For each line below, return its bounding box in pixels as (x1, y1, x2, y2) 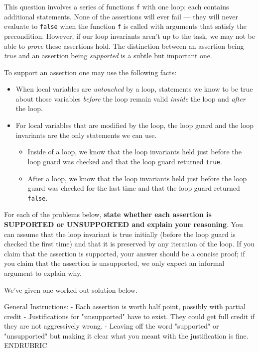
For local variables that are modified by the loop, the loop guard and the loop (15, 120, 254, 130)
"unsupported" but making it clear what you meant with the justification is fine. (4, 330, 249, 341)
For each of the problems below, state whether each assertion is (4, 209, 212, 220)
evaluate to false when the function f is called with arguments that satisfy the (4, 21, 247, 31)
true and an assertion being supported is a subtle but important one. (4, 50, 212, 61)
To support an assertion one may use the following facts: (4, 67, 177, 77)
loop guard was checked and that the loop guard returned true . (27, 156, 222, 166)
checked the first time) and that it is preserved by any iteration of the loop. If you (4, 238, 255, 249)
